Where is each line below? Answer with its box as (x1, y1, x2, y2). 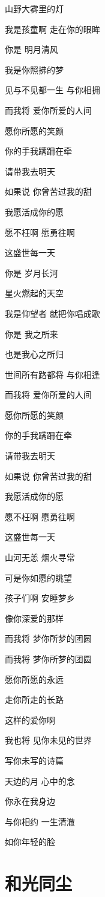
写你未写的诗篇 (5, 754, 64, 766)
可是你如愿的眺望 (5, 571, 72, 584)
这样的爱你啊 (5, 713, 55, 726)
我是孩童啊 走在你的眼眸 (5, 22, 100, 35)
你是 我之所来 (5, 327, 58, 340)
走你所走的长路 (5, 693, 64, 706)
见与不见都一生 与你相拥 (5, 83, 100, 96)
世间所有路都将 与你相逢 (5, 368, 100, 380)
